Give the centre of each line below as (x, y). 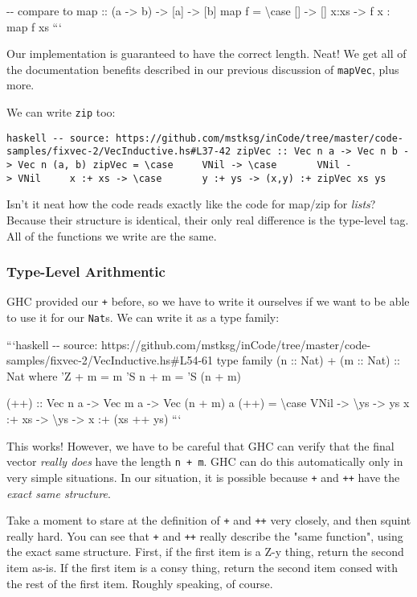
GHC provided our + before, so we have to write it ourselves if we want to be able (208, 301)
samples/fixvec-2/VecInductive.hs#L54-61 (110, 360)
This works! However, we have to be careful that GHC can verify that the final (200, 445)
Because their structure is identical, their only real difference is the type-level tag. (208, 219)
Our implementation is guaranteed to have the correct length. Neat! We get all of (206, 54)
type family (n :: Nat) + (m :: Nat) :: (309, 360)
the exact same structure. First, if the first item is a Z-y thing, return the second (205, 552)
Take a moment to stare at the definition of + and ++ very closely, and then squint (209, 520)
